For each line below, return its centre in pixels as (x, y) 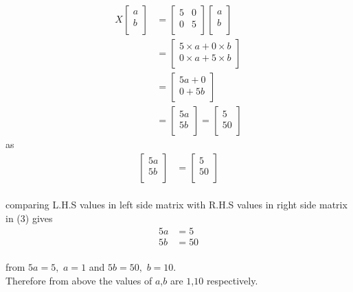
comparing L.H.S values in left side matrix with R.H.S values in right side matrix (176, 205)
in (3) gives (29, 218)
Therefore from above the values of (79, 280)
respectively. (232, 280)
